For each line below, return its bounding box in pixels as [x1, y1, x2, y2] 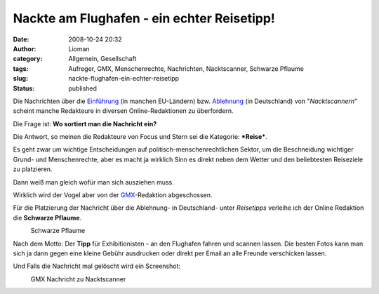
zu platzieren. [13, 165, 53, 173]
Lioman [68, 44, 91, 53]
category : [13, 55, 43, 63]
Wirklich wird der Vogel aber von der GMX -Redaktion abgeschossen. [13, 191, 213, 199]
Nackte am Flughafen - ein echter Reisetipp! [13, 11, 275, 26]
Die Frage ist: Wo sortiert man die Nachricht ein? [13, 119, 157, 128]
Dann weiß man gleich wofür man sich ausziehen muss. [13, 178, 175, 186]
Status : [13, 84, 35, 93]
